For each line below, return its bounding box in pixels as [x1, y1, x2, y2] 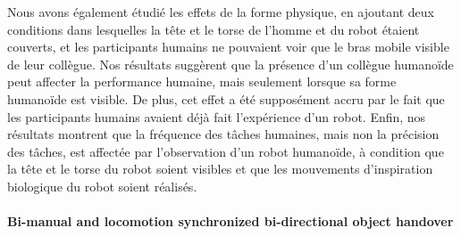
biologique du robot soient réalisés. [7, 176, 197, 195]
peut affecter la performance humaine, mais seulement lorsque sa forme [7, 72, 397, 91]
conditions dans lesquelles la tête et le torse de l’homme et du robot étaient [7, 20, 420, 38]
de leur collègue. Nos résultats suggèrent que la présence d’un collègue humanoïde [7, 54, 454, 73]
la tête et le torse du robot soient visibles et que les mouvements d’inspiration [7, 159, 433, 178]
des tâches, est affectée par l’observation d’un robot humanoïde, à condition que [7, 142, 444, 160]
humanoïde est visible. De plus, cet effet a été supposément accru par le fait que [7, 89, 445, 108]
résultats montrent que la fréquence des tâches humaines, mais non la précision [7, 125, 440, 143]
